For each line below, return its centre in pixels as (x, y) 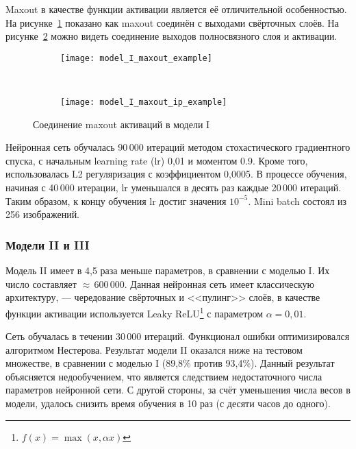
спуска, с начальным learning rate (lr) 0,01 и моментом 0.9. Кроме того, (157, 160)
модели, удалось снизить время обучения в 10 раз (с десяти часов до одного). (168, 403)
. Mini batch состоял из (297, 201)
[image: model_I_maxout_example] (136, 58)
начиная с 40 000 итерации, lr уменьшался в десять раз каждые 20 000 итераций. (174, 187)
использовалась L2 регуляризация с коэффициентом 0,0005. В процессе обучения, (176, 174)
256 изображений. (43, 214)
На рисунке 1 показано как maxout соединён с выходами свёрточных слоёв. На (172, 22)
